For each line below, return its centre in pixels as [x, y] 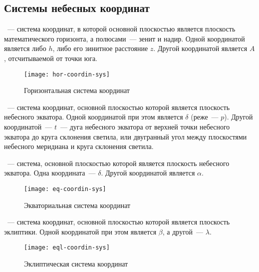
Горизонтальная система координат [77, 90]
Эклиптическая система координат [76, 264]
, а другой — [183, 231]
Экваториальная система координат [77, 205]
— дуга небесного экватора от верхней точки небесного [145, 127]
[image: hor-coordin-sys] [67, 74]
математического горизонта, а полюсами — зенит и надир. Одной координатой [125, 38]
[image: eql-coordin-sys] [67, 248]
